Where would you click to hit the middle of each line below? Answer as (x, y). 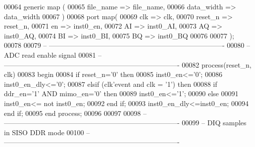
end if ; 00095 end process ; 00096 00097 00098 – (76, 113)
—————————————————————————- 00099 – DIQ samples (125, 123)
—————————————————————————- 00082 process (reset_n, (128, 64)
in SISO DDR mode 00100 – (47, 132)
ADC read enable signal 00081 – (53, 55)
